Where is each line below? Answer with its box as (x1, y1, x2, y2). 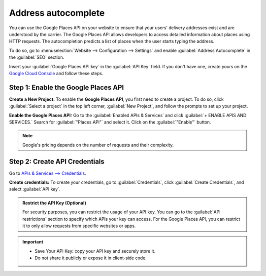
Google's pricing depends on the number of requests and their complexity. (22, 142, 174, 148)
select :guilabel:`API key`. (9, 186, 61, 192)
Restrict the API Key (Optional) (22, 200, 86, 206)
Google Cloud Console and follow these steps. (9, 70, 103, 76)
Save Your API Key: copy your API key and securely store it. (34, 248, 156, 254)
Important (22, 239, 44, 245)
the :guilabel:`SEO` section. (9, 54, 64, 60)
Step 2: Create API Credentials (9, 157, 104, 165)
